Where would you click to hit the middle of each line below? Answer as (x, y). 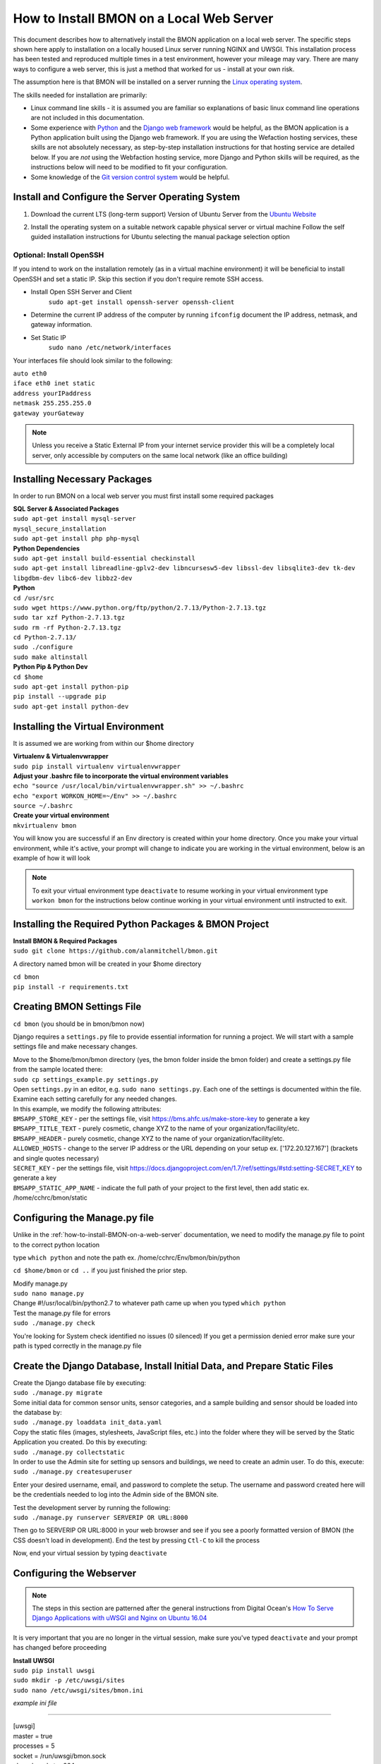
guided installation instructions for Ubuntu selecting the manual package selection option (160, 237)
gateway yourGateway (49, 413)
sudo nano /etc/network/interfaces (110, 348)
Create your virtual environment (61, 816)
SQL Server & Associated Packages (66, 509)
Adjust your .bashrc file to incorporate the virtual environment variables (121, 775)
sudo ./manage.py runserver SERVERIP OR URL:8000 (101, 1517)
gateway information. (61, 325)
